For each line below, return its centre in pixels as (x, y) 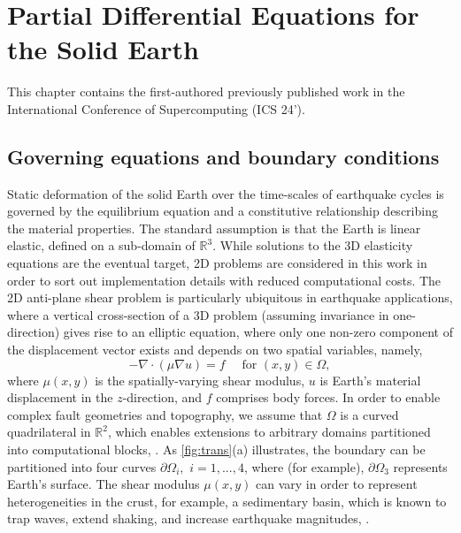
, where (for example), (304, 466)
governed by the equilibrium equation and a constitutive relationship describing (223, 211)
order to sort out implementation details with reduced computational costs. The (224, 280)
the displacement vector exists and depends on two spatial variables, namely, (215, 350)
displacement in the (60, 397)
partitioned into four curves (82, 466)
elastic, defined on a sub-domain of (101, 245)
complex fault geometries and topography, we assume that (165, 414)
